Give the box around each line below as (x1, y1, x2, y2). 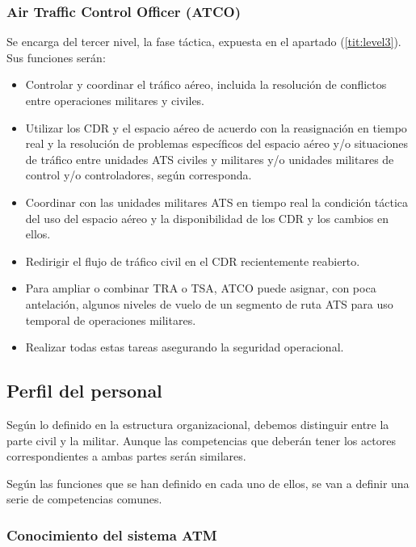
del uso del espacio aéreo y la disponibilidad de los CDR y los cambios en (25, 209, 389, 226)
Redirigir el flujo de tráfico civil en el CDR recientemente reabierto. (25, 252, 360, 269)
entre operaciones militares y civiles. (25, 92, 205, 108)
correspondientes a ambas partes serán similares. (6, 448, 246, 465)
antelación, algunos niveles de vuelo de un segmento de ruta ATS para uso (25, 295, 393, 312)
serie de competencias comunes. (6, 490, 162, 507)
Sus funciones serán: (6, 48, 106, 65)
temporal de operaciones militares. (25, 311, 196, 328)
